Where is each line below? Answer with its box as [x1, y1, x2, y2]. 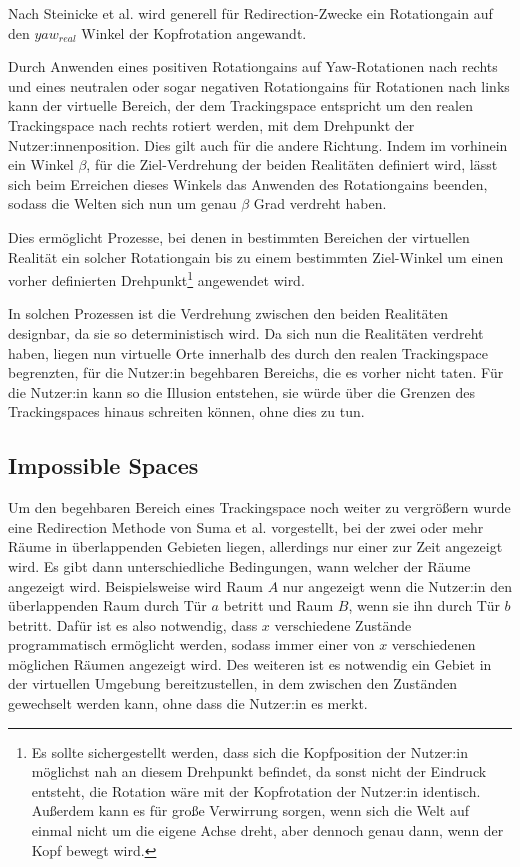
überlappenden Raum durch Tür [8, 595, 207, 616]
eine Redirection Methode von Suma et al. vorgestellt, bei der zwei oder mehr [8, 516, 484, 537]
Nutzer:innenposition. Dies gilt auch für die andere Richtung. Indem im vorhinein [8, 134, 508, 155]
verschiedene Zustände [274, 614, 412, 635]
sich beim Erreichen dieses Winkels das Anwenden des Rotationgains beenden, [8, 173, 488, 194]
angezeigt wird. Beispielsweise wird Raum [8, 575, 263, 596]
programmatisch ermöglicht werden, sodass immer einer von [8, 634, 375, 655]
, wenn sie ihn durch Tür [348, 595, 500, 616]
